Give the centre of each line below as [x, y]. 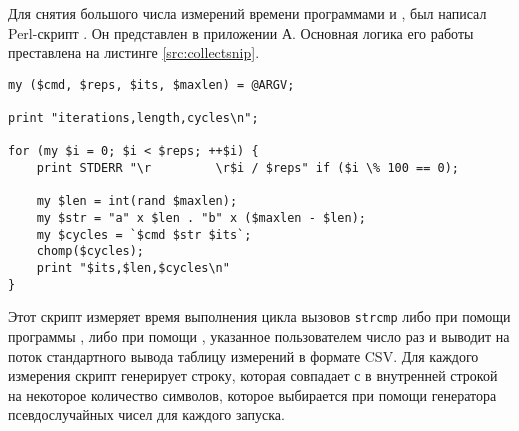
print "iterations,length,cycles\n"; [133, 118]
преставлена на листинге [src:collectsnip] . [134, 52]
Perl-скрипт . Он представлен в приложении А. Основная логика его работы [241, 32]
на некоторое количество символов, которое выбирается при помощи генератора [252, 394]
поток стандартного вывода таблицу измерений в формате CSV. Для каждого [243, 355]
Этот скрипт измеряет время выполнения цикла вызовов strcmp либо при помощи [259, 316]
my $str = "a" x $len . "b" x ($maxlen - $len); [201, 218]
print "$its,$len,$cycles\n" [133, 268]
